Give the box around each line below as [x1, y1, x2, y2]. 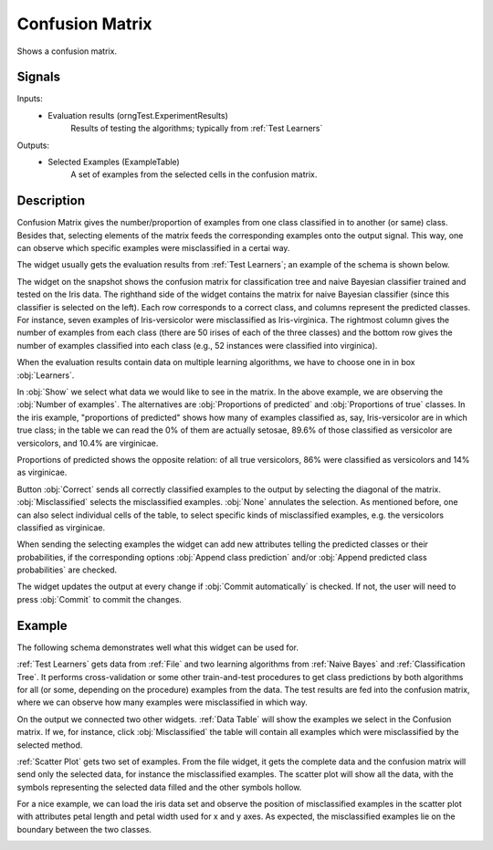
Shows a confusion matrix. [16, 46, 118, 57]
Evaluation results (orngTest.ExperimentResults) [47, 110, 228, 121]
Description [16, 193, 86, 209]
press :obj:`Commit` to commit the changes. [16, 593, 183, 604]
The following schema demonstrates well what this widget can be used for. [16, 642, 299, 653]
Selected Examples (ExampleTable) [47, 156, 180, 168]
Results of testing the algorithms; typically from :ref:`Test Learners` [70, 123, 323, 134]
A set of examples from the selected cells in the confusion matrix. [70, 169, 318, 180]
